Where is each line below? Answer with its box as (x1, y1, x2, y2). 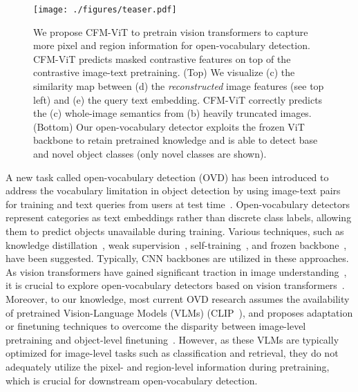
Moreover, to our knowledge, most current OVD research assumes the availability (6, 291, 350, 306)
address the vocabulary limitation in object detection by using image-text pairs (6, 183, 341, 198)
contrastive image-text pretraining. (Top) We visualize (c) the (33, 65, 295, 80)
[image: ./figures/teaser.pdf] (33, 5, 177, 15)
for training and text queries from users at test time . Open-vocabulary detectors (6, 196, 350, 211)
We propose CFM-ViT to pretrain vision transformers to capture (33, 24, 308, 39)
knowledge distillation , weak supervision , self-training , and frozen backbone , (6, 237, 347, 252)
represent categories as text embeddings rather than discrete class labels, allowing (6, 210, 352, 225)
